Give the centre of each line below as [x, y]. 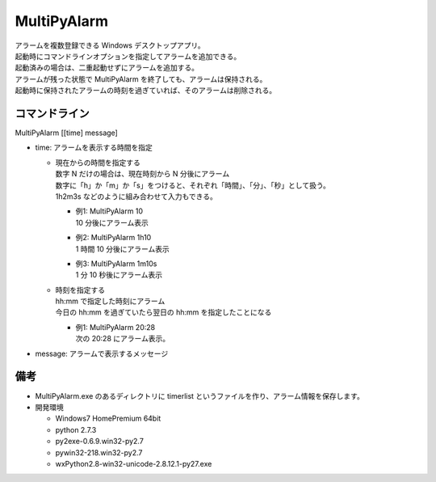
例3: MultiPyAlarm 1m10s [116, 264]
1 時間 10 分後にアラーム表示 [122, 249]
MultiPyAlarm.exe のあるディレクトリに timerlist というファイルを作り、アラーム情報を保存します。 [200, 395]
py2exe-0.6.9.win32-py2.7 [100, 442]
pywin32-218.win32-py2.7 [99, 452]
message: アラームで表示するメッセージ [102, 353]
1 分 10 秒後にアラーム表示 [119, 275]
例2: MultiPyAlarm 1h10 [113, 238]
